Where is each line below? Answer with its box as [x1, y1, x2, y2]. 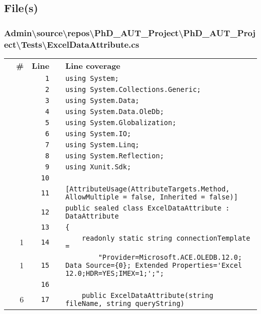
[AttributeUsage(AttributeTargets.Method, [65, 184, 230, 193]
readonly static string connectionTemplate [81, 234, 250, 242]
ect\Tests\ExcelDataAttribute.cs [4, 38, 140, 50]
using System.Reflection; [65, 151, 164, 160]
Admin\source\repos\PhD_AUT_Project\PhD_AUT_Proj [4, 26, 256, 39]
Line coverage [65, 59, 120, 71]
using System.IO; [65, 129, 132, 138]
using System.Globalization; [65, 118, 177, 127]
